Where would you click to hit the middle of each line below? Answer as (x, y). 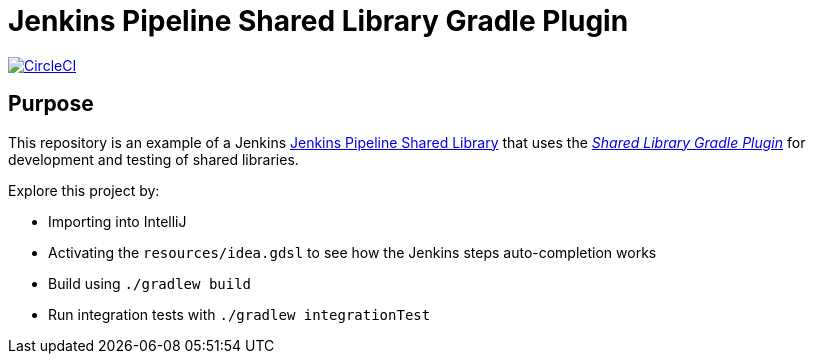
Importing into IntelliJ (117, 221)
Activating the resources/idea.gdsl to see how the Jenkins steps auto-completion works (352, 252)
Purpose (51, 104)
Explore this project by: (84, 190)
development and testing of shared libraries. (153, 159)
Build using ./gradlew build (150, 283)
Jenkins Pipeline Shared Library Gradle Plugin (318, 21)
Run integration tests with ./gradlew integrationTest (239, 314)
